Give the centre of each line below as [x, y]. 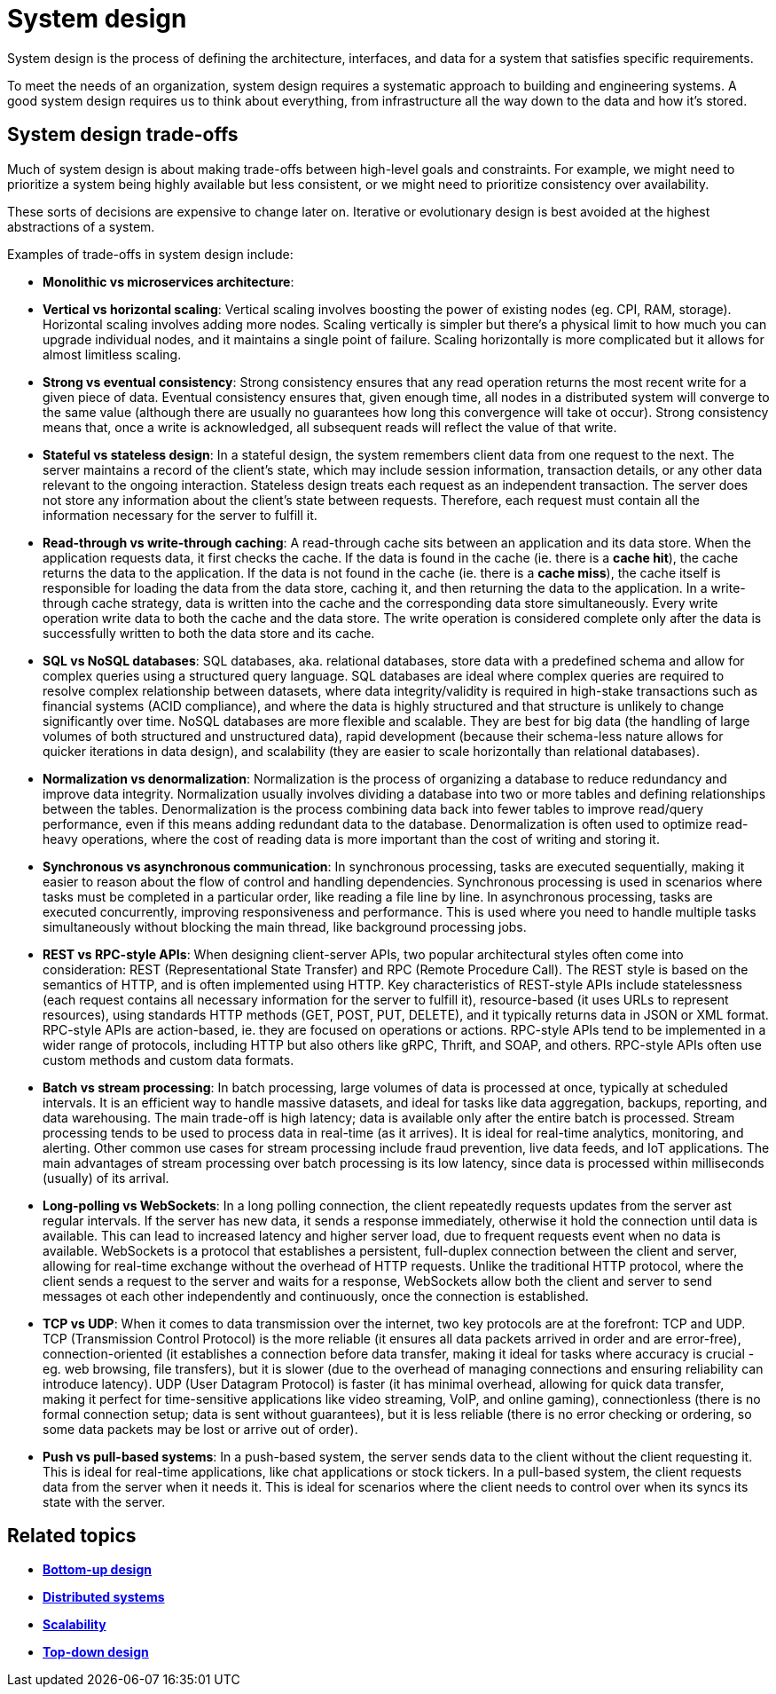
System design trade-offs [123, 135]
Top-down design [96, 1652]
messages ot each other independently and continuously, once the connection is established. [316, 1296]
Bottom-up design [97, 1570]
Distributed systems [104, 1597]
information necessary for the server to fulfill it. [180, 515]
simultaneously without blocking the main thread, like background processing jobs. [285, 926]
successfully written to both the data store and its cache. [209, 633]
